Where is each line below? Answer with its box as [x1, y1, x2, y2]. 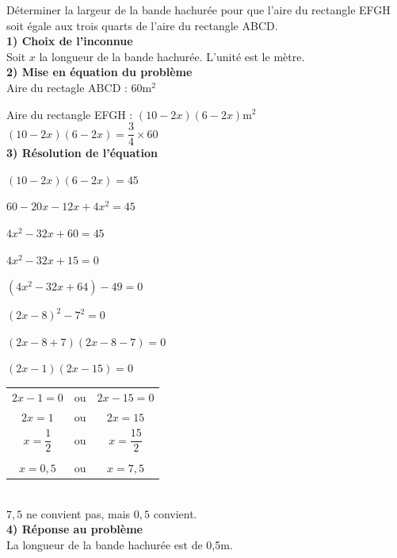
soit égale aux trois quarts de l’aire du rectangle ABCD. [6, 17, 278, 33]
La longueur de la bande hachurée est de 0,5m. [6, 536, 233, 552]
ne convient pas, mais [25, 505, 131, 521]
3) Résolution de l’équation [6, 144, 158, 161]
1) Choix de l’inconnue [6, 33, 133, 49]
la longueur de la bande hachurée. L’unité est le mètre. [39, 48, 305, 64]
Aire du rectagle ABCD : [6, 79, 128, 95]
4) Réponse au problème [6, 521, 143, 537]
